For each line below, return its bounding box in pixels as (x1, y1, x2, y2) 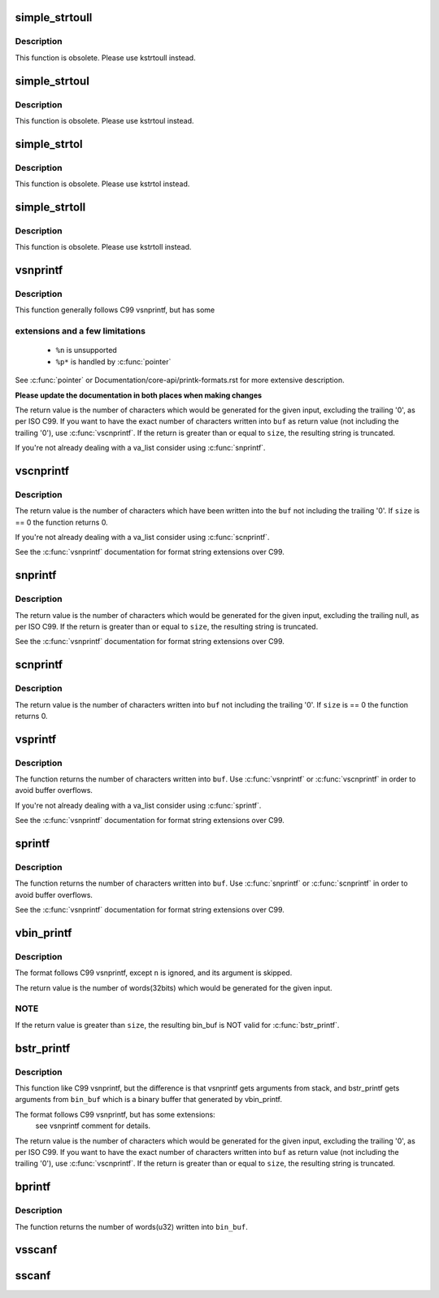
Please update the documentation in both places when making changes (15, 390, 263, 400)
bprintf (15, 1180, 51, 1194)
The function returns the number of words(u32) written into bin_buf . (15, 1222, 248, 1231)
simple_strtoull (15, 11, 93, 24)
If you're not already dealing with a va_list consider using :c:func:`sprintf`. (15, 800, 262, 810)
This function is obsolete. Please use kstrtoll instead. (15, 242, 192, 252)
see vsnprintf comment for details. (35, 1121, 150, 1130)
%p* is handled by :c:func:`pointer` (55, 356, 172, 366)
